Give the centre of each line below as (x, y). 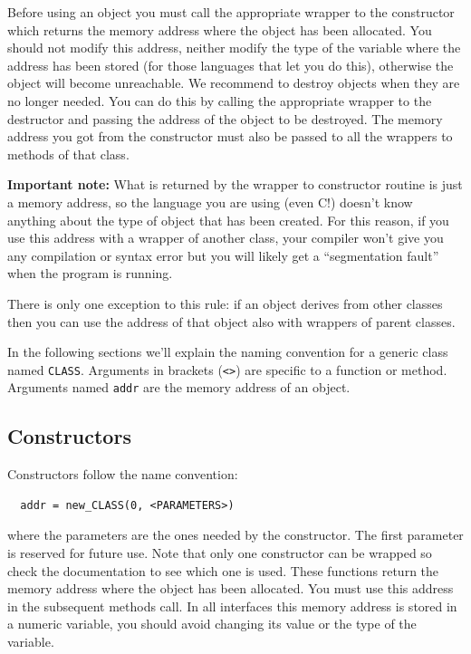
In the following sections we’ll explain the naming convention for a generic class (228, 352)
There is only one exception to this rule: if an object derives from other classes (225, 303)
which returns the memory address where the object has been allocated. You (220, 29)
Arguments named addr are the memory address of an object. (179, 387)
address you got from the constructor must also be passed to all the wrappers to (230, 136)
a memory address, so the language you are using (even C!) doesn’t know (210, 202)
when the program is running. (90, 273)
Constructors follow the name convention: (123, 474)
